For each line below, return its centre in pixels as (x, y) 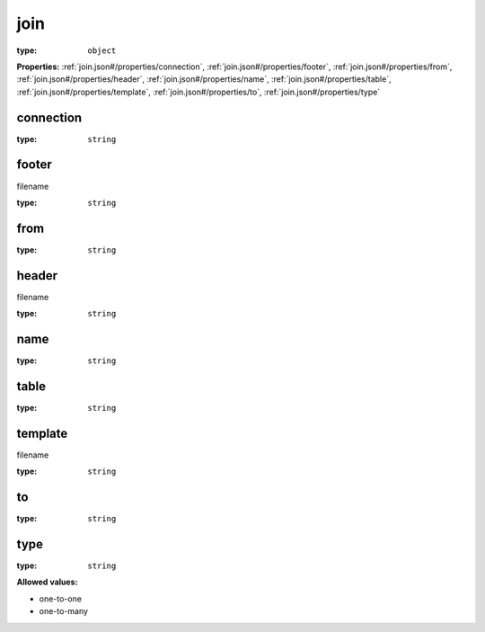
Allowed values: (47, 582)
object (102, 50)
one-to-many (64, 611)
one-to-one (61, 599)
